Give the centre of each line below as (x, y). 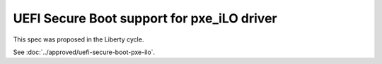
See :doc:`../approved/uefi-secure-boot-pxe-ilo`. (84, 52)
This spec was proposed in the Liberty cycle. (79, 39)
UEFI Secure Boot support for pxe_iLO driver (145, 18)
